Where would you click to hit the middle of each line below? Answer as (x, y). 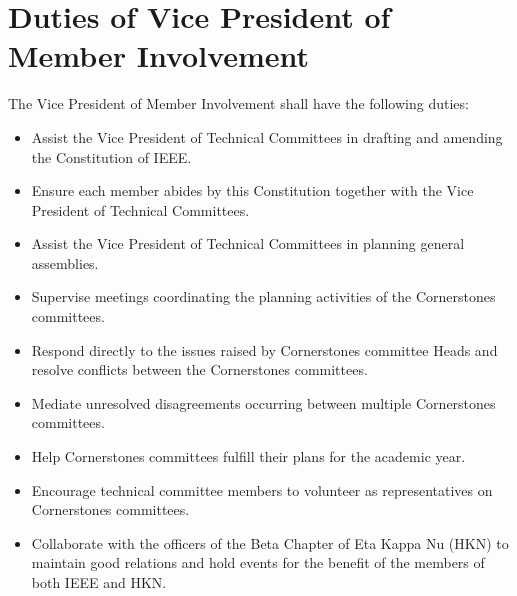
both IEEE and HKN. (99, 582)
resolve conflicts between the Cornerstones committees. (199, 369)
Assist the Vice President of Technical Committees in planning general (248, 243)
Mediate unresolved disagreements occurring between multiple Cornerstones (263, 402)
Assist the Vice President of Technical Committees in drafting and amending (267, 136)
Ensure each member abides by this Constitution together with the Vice (252, 190)
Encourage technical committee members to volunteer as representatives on (262, 489)
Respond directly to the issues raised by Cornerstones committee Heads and (264, 349)
